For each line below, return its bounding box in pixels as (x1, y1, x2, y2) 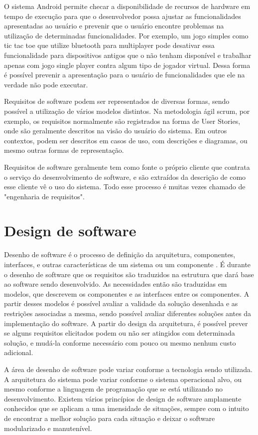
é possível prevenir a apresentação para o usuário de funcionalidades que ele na (4, 69, 245, 80)
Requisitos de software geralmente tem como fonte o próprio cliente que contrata (4, 161, 250, 172)
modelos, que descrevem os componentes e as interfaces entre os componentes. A (4, 288, 250, 299)
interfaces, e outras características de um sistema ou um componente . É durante (4, 259, 251, 269)
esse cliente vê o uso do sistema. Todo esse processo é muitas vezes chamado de (4, 181, 246, 192)
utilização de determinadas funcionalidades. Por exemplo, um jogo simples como (4, 30, 249, 40)
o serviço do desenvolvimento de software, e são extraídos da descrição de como (4, 171, 246, 182)
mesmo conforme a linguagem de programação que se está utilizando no (4, 384, 223, 394)
